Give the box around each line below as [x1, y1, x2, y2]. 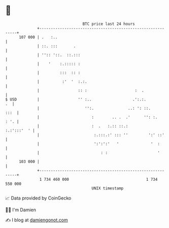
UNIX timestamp [91, 185, 124, 191]
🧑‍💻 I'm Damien [5, 207, 37, 213]
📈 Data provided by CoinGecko [5, 195, 72, 201]
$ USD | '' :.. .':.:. [5, 96, 146, 102]
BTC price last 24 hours [82, 21, 136, 26]
